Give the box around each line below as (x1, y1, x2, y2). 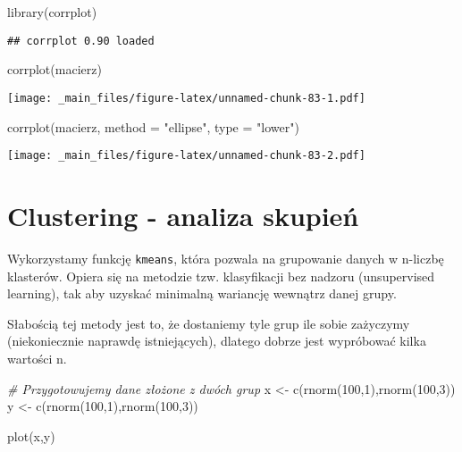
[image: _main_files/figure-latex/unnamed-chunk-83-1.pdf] (7, 91, 365, 105)
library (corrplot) (7, 3, 97, 21)
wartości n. (7, 348, 67, 367)
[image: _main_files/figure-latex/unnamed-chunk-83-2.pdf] (7, 149, 365, 163)
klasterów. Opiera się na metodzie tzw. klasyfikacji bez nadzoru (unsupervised (7, 266, 435, 285)
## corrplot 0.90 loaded (7, 34, 155, 47)
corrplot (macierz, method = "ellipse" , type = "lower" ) (7, 117, 299, 136)
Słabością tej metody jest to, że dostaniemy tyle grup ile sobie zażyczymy (7, 314, 410, 332)
